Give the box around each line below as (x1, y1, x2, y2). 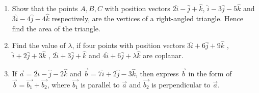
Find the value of (12, 40, 66, 51)
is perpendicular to (151, 79, 211, 89)
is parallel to (81, 79, 120, 89)
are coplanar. (143, 50, 184, 61)
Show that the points (12, 3, 78, 14)
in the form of (188, 68, 232, 79)
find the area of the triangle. (12, 23, 100, 33)
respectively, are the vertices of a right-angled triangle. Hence (51, 13, 243, 24)
